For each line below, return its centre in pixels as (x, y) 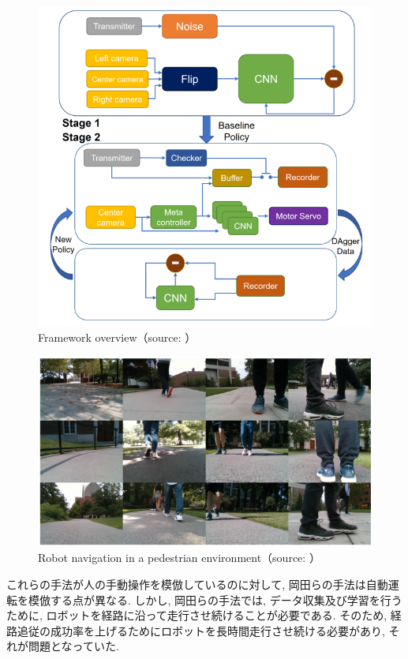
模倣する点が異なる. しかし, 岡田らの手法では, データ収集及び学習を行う (215, 599)
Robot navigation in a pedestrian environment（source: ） (179, 558)
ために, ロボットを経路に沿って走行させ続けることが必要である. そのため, (197, 615)
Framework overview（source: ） (117, 337)
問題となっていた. (73, 646)
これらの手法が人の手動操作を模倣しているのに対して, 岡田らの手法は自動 (197, 584)
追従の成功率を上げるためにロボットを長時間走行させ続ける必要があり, (201, 630)
